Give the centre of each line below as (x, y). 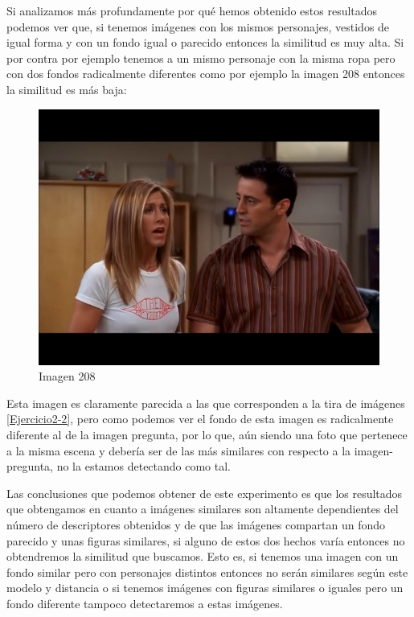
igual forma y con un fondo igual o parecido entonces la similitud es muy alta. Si (205, 42)
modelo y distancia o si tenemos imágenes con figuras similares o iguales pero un (205, 588)
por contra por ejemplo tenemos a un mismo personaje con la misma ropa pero (201, 58)
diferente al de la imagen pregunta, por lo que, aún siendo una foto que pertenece (207, 434)
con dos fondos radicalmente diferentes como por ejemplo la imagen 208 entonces (206, 74)
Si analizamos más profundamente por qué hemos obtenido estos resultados (192, 10)
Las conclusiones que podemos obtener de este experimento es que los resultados (205, 493)
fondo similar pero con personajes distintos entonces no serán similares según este (207, 572)
